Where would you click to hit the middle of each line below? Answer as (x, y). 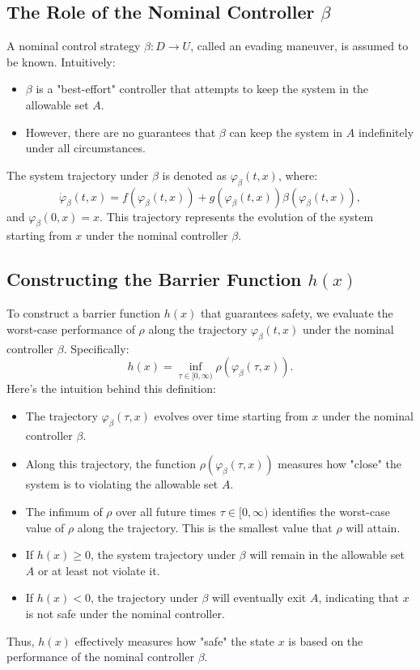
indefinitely (386, 132)
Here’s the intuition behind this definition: (111, 388)
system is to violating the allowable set (122, 484)
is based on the (326, 640)
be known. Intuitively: (61, 61)
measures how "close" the (340, 464)
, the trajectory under (144, 597)
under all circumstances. (85, 148)
